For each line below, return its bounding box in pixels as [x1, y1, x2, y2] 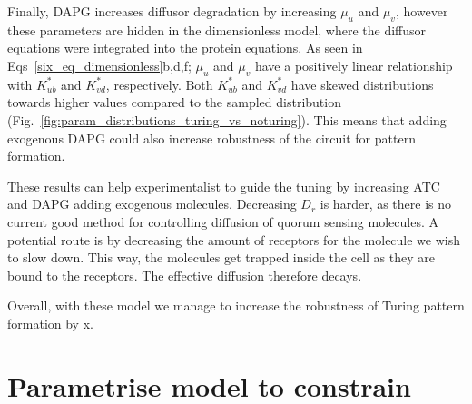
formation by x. [7, 313, 93, 332]
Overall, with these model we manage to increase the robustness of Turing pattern [7, 296, 465, 315]
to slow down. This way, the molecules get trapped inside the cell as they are [7, 248, 435, 267]
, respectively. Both [105, 74, 213, 94]
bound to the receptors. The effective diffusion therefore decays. [7, 265, 362, 284]
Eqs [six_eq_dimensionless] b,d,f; [7, 55, 192, 74]
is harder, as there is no [320, 194, 452, 213]
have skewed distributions [290, 74, 434, 94]
